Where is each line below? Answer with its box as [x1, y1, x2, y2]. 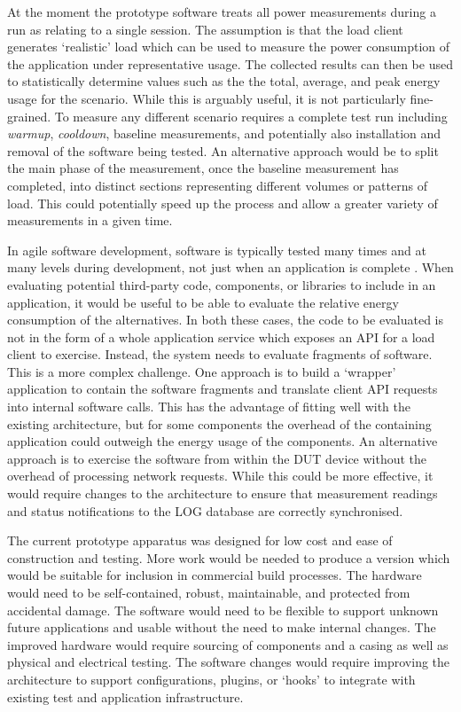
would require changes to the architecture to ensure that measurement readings [7, 484, 438, 503]
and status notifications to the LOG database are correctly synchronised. [7, 501, 403, 520]
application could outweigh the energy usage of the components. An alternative [7, 432, 438, 450]
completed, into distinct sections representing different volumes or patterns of [7, 176, 427, 194]
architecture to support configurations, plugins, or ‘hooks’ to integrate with [7, 669, 416, 688]
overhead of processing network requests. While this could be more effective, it [7, 466, 434, 485]
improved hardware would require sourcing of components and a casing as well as [7, 635, 449, 653]
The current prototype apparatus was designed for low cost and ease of [7, 531, 393, 550]
